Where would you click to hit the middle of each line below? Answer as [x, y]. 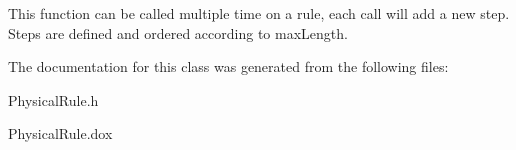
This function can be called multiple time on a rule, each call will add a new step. [259, 13]
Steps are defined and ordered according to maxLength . [178, 32]
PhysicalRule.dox [60, 133]
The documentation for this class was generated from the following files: [228, 66]
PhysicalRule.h [53, 99]
